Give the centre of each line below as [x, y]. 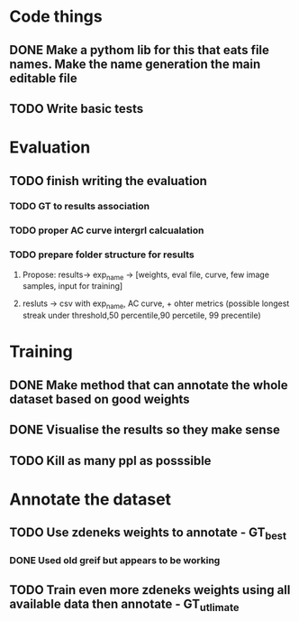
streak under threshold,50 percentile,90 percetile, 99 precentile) [141, 315]
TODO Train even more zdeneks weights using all [150, 590]
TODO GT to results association [80, 207]
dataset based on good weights [100, 399]
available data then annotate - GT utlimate [124, 605]
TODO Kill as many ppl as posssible [110, 461]
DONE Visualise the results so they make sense [145, 430]
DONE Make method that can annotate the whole [149, 385]
